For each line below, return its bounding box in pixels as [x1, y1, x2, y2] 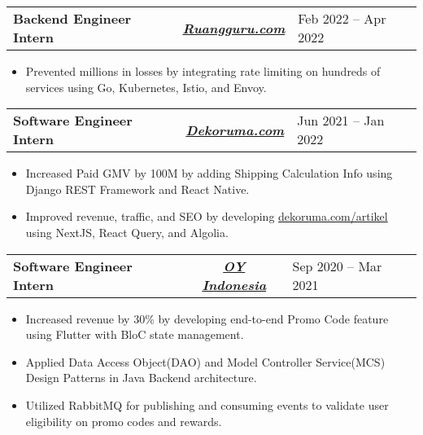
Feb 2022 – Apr [298, 9, 386, 28]
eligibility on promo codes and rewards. [25, 412, 222, 429]
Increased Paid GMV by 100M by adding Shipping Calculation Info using [25, 165, 393, 182]
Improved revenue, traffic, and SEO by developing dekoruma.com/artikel [25, 208, 388, 225]
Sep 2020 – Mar [292, 256, 382, 275]
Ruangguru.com [182, 18, 286, 37]
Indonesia [202, 275, 267, 294]
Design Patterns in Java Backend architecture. [25, 369, 257, 386]
